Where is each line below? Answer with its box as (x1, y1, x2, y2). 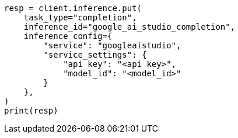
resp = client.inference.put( (4, 3, 142, 13)
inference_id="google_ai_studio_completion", (23, 22, 236, 31)
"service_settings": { (43, 50, 147, 59)
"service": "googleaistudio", (43, 41, 181, 50)
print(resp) (4, 106, 58, 115)
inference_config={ (23, 31, 113, 41)
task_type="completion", (23, 13, 137, 22)
